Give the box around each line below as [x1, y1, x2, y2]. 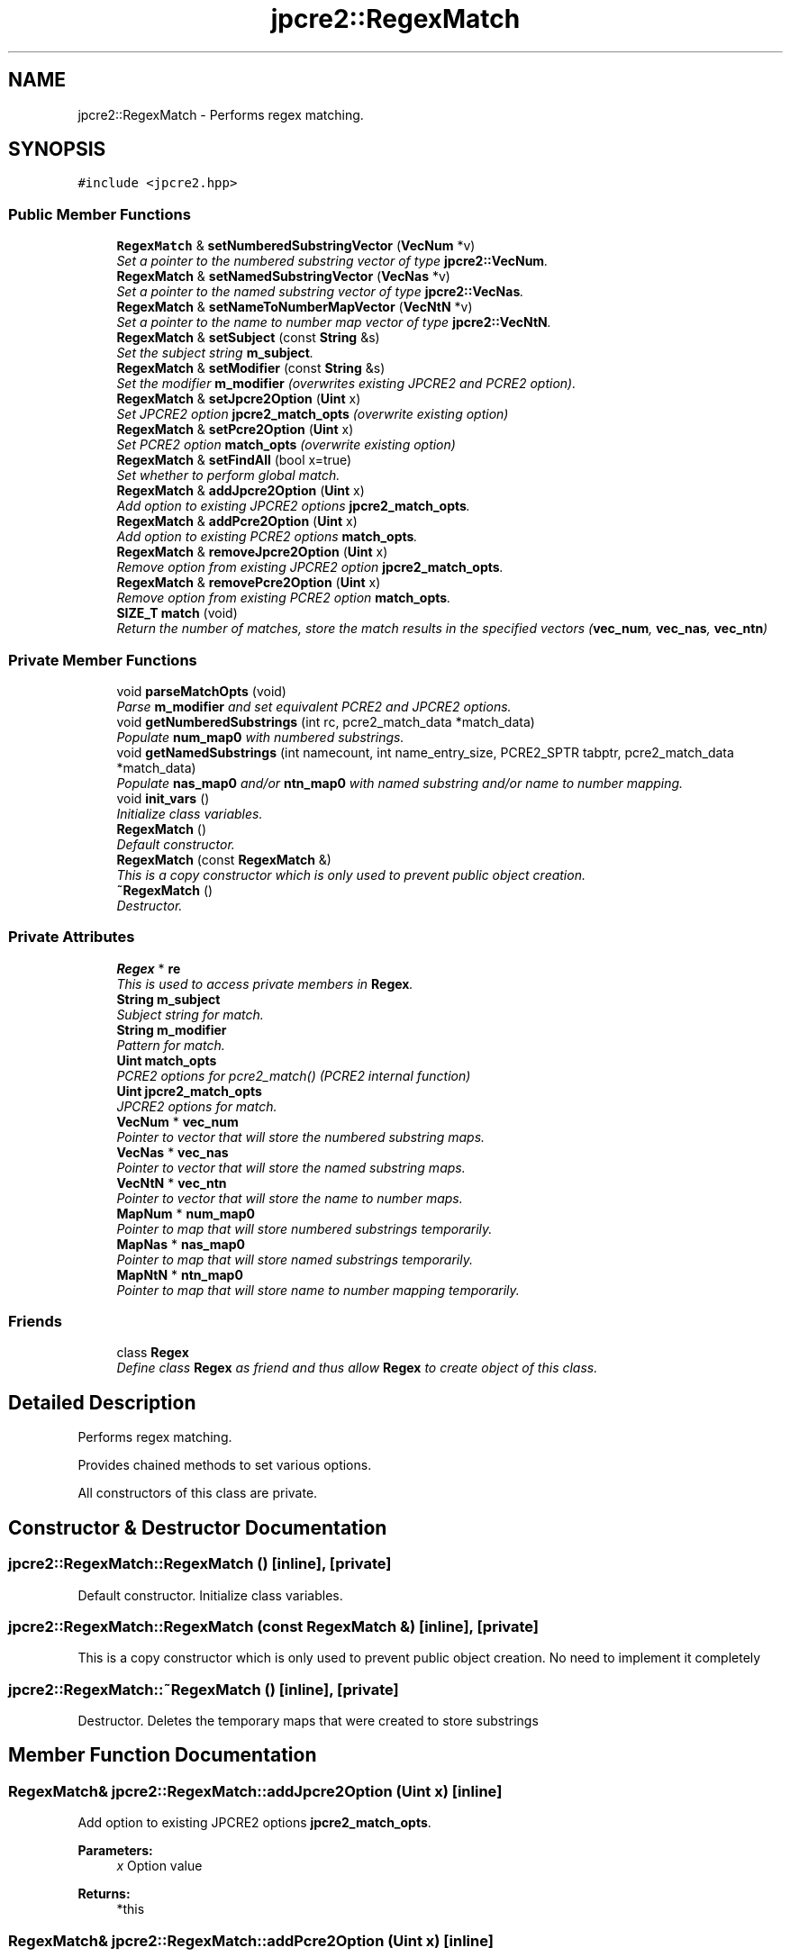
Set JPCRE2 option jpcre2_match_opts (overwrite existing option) [116, 406, 509, 422]
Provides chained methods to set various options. [77, 1457, 372, 1473]
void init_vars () [116, 790, 210, 806]
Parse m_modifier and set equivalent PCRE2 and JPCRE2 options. [116, 698, 512, 714]
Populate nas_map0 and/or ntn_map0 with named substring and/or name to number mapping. [116, 775, 684, 791]
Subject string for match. [116, 1006, 264, 1022]
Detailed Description [8, 1391, 196, 1414]
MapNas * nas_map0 [116, 1236, 245, 1252]
